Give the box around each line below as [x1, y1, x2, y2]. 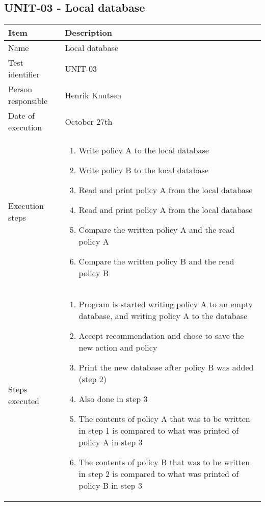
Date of [8, 110, 35, 122]
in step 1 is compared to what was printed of [78, 424, 239, 437]
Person [8, 83, 33, 95]
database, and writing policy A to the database [78, 310, 248, 322]
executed [8, 394, 39, 407]
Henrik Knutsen [65, 89, 122, 101]
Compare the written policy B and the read [78, 255, 234, 268]
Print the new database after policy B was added [78, 361, 254, 374]
